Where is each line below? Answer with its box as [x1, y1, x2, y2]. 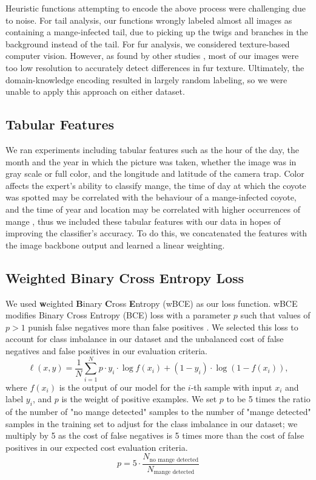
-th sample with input [190, 380, 272, 393]
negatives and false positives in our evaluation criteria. [5, 344, 207, 357]
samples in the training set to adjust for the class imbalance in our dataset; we [5, 417, 298, 430]
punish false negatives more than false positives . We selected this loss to [28, 320, 298, 333]
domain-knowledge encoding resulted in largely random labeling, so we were [5, 73, 287, 86]
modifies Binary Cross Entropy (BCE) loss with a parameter [5, 309, 231, 321]
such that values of [240, 309, 311, 321]
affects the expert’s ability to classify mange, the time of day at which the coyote [5, 179, 306, 191]
